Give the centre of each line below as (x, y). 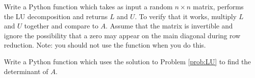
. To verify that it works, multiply (186, 16)
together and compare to (61, 26)
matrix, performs (218, 6)
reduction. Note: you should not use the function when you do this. (105, 45)
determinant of (26, 71)
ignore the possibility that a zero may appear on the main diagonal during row (122, 35)
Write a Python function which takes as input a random (88, 6)
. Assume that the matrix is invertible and (169, 26)
